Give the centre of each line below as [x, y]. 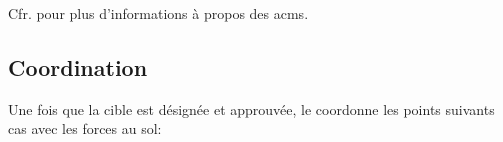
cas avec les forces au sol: [85, 128]
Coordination [78, 66]
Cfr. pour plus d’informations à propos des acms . [158, 13]
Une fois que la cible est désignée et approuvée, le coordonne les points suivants [251, 108]
